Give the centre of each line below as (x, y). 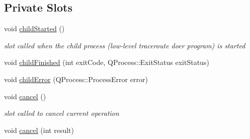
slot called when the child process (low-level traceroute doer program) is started (125, 45)
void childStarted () (34, 28)
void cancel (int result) (39, 130)
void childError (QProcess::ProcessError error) (76, 79)
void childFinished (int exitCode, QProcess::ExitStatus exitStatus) (107, 62)
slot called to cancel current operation (62, 113)
